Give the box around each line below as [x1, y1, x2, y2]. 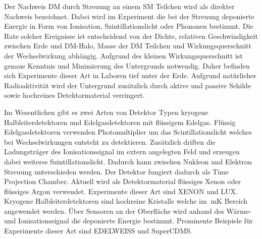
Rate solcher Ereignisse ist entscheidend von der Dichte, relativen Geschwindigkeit [4, 30, 258, 41]
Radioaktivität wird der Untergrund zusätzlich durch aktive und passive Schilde [4, 80, 251, 90]
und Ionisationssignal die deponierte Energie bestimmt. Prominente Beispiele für [4, 215, 253, 226]
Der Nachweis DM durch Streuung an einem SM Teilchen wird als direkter [4, 1, 235, 11]
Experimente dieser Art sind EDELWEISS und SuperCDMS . [4, 225, 192, 236]
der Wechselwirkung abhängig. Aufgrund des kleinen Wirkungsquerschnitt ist [4, 50, 243, 61]
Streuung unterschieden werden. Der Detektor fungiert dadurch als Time [4, 166, 229, 176]
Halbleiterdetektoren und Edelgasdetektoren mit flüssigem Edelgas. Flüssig [4, 116, 236, 127]
